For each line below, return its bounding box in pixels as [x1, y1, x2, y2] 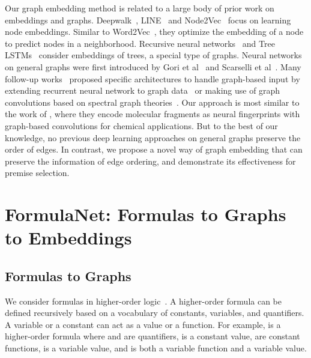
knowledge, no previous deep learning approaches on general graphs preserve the [5, 131, 301, 144]
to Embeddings [5, 225, 132, 250]
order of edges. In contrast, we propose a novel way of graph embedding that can [5, 143, 303, 156]
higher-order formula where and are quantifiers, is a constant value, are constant [5, 330, 300, 342]
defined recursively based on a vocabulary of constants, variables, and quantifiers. [5, 306, 304, 319]
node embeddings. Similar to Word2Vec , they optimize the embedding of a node [5, 25, 304, 38]
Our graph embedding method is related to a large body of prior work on [5, 2, 274, 14]
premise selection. [5, 166, 70, 179]
